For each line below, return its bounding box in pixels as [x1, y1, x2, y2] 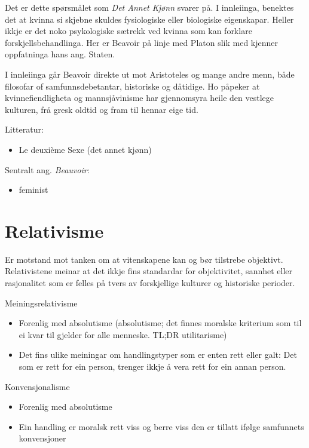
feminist [19, 183, 48, 196]
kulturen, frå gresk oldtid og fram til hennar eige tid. [5, 103, 198, 115]
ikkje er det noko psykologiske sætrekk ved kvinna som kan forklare [5, 24, 252, 37]
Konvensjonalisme [5, 380, 70, 392]
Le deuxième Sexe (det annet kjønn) [19, 143, 152, 155]
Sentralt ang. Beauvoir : [5, 163, 90, 176]
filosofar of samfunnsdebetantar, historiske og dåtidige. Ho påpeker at [5, 79, 260, 92]
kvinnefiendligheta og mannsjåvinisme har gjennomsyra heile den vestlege [5, 91, 274, 104]
